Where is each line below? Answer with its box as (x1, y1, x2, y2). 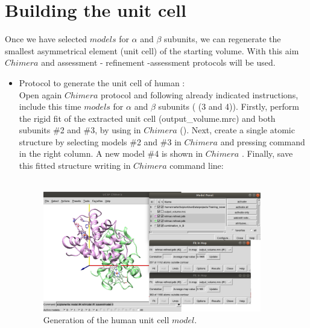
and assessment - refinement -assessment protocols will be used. (41, 56, 276, 69)
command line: (169, 159, 224, 172)
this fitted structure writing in (19, 159, 131, 172)
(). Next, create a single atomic (180, 124, 295, 136)
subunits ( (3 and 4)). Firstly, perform (158, 100, 300, 113)
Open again (19, 88, 62, 101)
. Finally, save (241, 147, 293, 160)
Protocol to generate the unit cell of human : (19, 76, 185, 89)
